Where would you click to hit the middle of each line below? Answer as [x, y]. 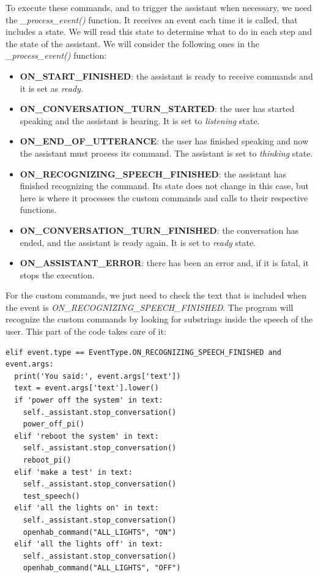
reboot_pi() [47, 460]
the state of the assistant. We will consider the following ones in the [133, 43]
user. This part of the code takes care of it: [86, 331]
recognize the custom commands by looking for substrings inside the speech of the [159, 319]
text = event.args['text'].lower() [87, 388]
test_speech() [51, 496]
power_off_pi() [54, 424]
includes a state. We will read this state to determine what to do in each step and [159, 32]
